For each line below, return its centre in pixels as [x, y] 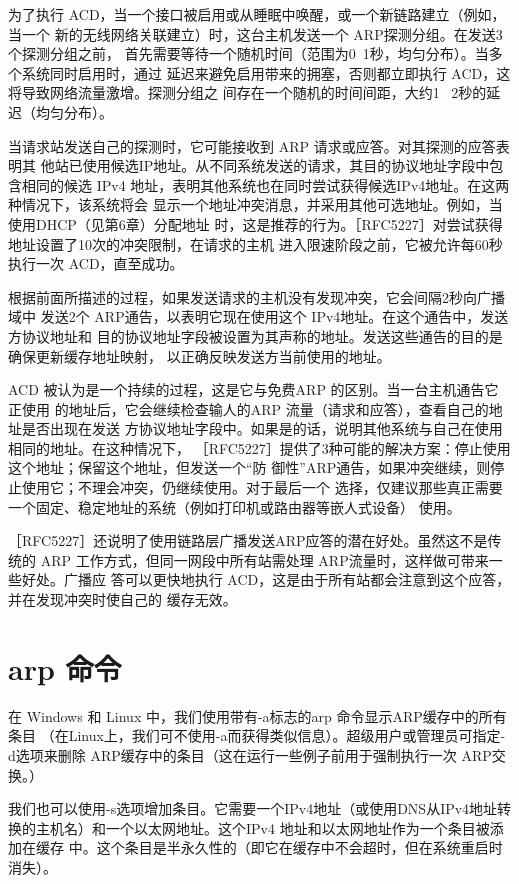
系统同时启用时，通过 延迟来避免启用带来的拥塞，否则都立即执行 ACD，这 [266, 72]
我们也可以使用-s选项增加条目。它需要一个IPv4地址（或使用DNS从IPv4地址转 [260, 808]
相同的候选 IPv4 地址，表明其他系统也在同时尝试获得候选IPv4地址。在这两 [265, 184]
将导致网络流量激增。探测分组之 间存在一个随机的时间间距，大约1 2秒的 [247, 92]
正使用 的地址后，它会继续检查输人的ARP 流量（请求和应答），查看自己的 [248, 408]
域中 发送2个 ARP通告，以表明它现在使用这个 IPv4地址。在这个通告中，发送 [258, 316]
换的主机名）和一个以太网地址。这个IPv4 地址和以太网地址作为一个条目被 [249, 827]
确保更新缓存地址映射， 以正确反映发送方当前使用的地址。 [199, 355]
